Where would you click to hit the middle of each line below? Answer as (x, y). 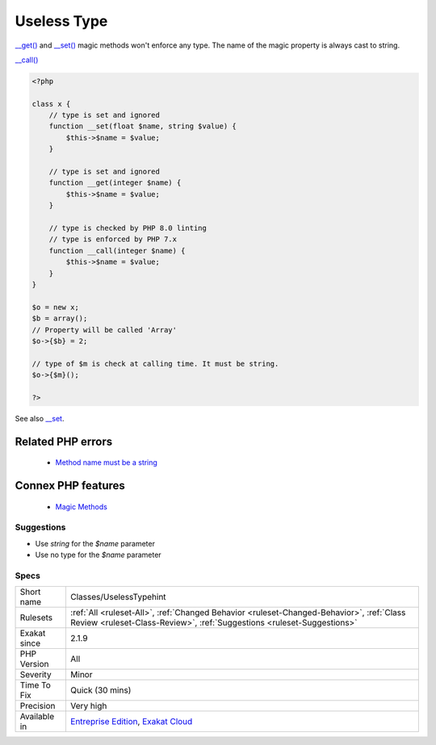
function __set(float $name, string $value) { (143, 126)
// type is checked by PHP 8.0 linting (128, 228)
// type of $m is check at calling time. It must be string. (155, 364)
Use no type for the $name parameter (98, 555)
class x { (51, 104)
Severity (36, 675)
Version (34, 664)
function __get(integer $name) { (115, 183)
